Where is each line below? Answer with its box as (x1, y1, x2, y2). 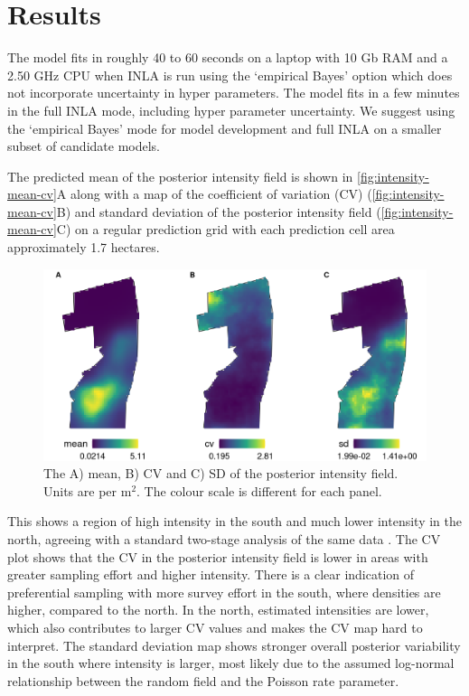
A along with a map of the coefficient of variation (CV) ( (56, 184, 372, 203)
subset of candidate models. (7, 136, 161, 155)
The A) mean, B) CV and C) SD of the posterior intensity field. (43, 464, 399, 483)
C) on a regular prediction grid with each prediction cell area (56, 220, 395, 239)
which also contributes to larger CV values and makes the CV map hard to (7, 618, 423, 636)
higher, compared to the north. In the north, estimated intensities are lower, (7, 600, 429, 619)
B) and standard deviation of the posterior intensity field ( (56, 202, 381, 221)
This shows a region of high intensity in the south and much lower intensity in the (7, 512, 462, 531)
